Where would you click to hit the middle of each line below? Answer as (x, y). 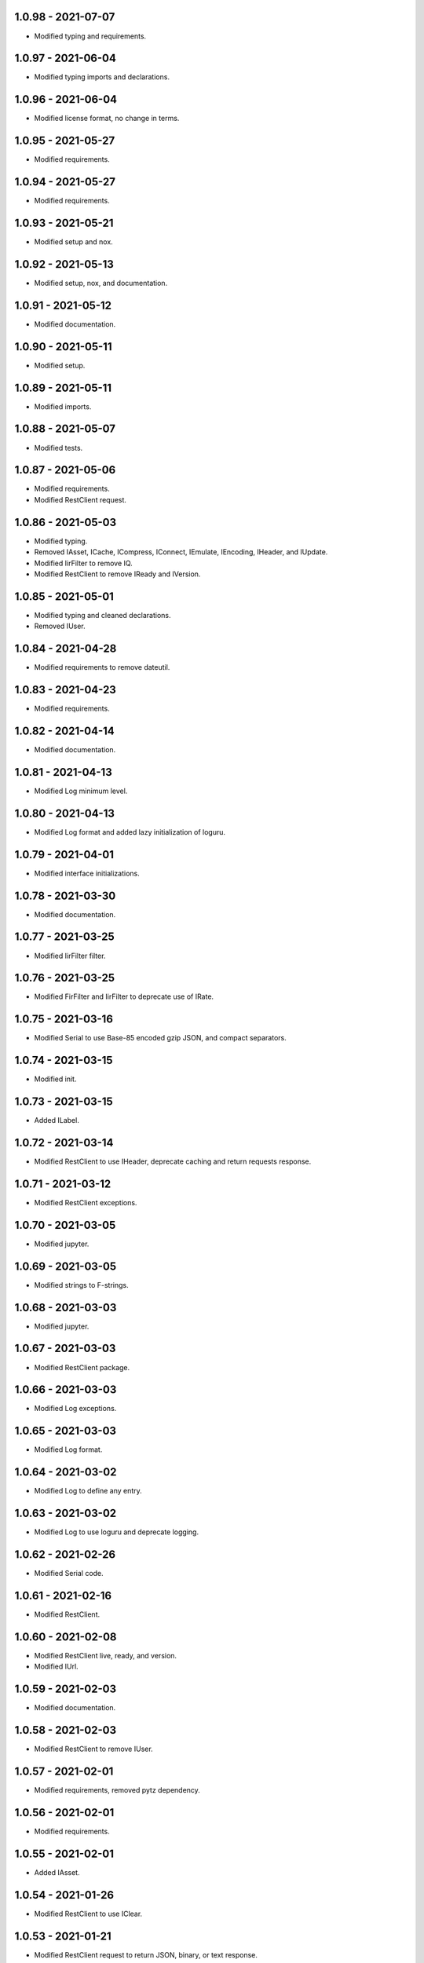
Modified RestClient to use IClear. (88, 1914)
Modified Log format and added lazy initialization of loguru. (130, 832)
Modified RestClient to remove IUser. (93, 1749)
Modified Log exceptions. (75, 1409)
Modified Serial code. (69, 1574)
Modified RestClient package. (82, 1367)
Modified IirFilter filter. (70, 956)
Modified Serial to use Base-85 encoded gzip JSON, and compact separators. (160, 1038)
